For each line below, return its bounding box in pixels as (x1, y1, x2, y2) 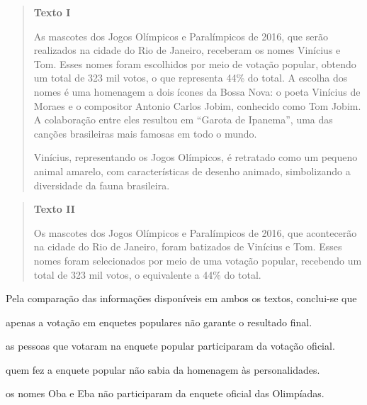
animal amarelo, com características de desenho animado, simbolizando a (33, 163, 351, 178)
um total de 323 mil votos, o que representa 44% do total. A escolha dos (33, 70, 348, 85)
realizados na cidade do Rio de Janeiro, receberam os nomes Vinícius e (33, 43, 341, 57)
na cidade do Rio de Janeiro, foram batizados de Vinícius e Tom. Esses (33, 239, 342, 254)
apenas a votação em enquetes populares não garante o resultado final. (6, 314, 312, 329)
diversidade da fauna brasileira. (33, 177, 170, 192)
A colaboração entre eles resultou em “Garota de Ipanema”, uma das (33, 112, 333, 127)
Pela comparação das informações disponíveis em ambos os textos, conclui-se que (6, 291, 357, 306)
